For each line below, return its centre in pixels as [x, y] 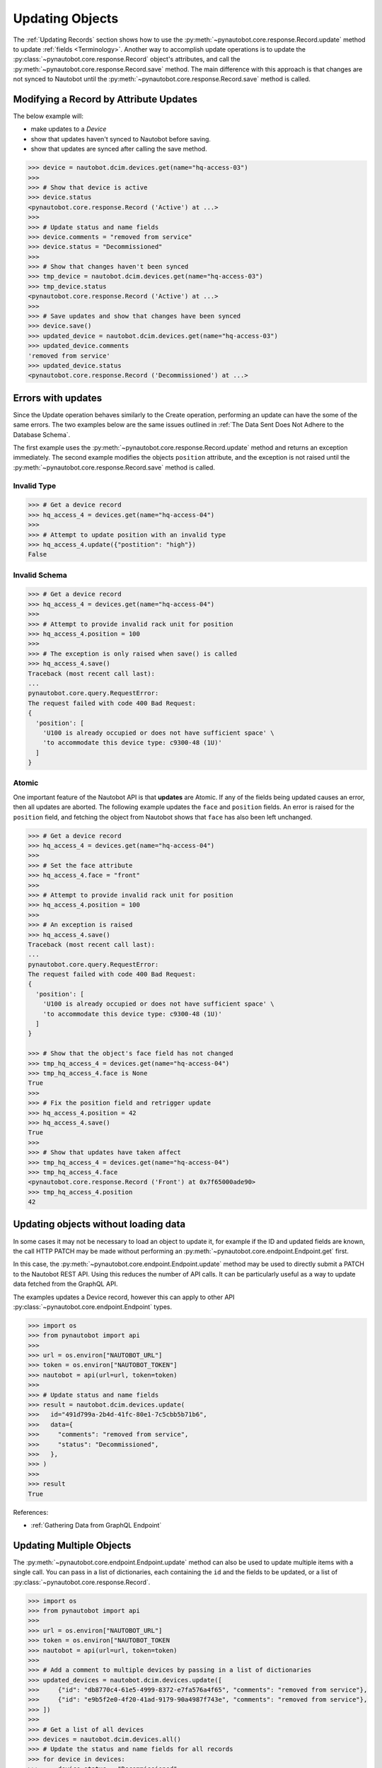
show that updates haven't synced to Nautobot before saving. [121, 139]
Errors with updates [58, 398]
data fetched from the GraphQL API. [65, 1284]
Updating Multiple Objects [72, 1545]
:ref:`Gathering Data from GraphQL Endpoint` [96, 1525]
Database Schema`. [42, 434]
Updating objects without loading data [99, 1225]
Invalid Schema [40, 575]
